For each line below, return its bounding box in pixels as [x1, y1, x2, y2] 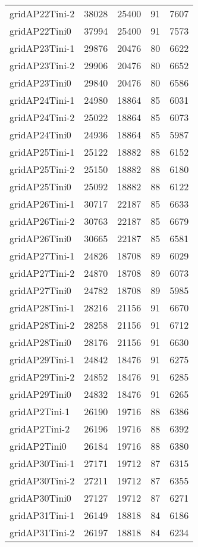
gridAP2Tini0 [10, 439, 67, 453]
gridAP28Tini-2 [10, 318, 75, 332]
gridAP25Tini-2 [10, 162, 75, 176]
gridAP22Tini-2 [10, 7, 75, 20]
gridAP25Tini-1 [10, 145, 75, 159]
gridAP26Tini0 [10, 231, 71, 245]
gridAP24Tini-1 [10, 93, 75, 107]
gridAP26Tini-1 [10, 197, 75, 211]
